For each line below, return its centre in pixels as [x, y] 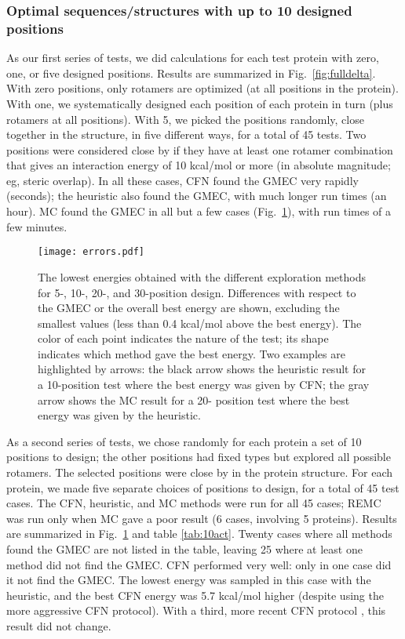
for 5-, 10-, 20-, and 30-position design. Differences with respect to [197, 292]
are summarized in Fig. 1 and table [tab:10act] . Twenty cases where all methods [199, 534]
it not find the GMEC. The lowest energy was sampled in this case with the [189, 580]
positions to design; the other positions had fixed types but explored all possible [199, 457]
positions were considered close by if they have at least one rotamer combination [200, 149]
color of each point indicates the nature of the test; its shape [183, 338]
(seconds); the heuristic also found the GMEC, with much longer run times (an [197, 196]
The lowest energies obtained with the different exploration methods [202, 276]
